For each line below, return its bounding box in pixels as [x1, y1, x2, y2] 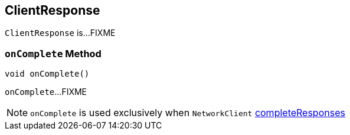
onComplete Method [5, 47, 102, 60]
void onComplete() [5, 69, 90, 79]
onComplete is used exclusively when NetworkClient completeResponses [30, 107, 345, 119]
